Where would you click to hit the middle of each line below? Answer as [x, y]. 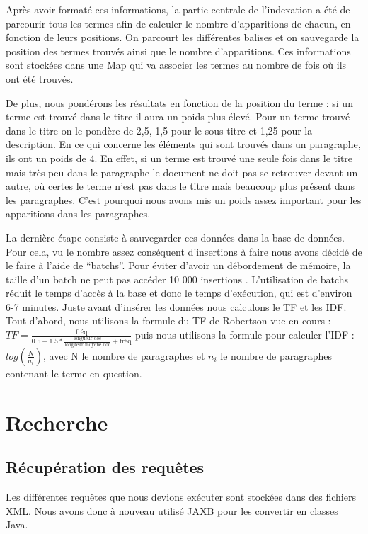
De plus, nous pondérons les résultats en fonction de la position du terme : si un [179, 102]
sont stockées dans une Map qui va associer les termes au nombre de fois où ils [176, 65]
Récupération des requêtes [105, 467]
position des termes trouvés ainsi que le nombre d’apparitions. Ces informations [178, 51]
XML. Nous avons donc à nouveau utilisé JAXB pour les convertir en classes [172, 510]
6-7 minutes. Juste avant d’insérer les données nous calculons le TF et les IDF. [176, 306]
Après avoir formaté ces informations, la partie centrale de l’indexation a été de [178, 9]
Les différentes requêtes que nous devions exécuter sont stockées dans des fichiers [181, 496]
